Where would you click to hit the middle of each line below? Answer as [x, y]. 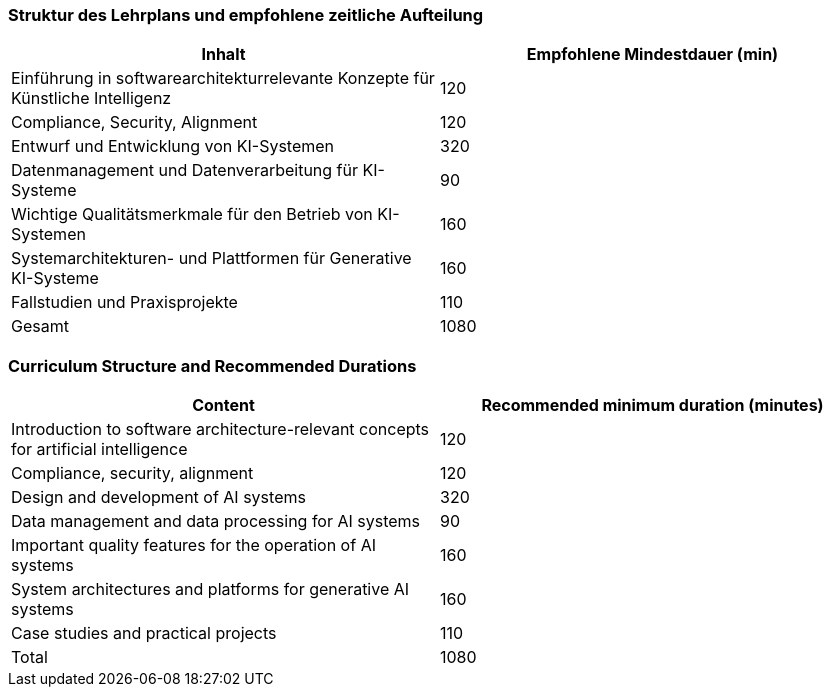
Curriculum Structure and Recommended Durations [212, 365]
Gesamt [40, 326]
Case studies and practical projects [144, 633]
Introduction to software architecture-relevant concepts [220, 429]
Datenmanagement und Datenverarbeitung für [185, 170]
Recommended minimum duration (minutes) [652, 405]
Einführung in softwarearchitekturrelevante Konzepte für [223, 78]
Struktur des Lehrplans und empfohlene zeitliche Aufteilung [246, 15]
